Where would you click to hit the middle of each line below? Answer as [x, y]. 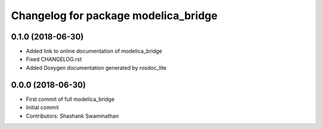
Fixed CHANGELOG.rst [54, 59]
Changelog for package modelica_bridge [114, 16]
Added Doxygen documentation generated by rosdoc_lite [96, 67]
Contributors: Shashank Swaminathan [72, 116]
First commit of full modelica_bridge [70, 99]
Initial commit [42, 107]
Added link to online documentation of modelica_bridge [94, 51]
